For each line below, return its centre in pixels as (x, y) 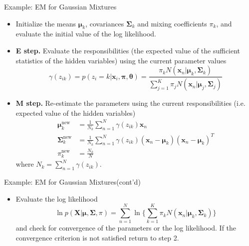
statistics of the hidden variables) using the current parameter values (121, 60)
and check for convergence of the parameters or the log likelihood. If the (126, 228)
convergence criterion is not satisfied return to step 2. (97, 238)
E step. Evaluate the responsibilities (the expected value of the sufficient (128, 50)
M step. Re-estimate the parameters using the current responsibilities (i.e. (130, 103)
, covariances (105, 23)
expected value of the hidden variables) (76, 113)
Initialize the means (46, 23)
